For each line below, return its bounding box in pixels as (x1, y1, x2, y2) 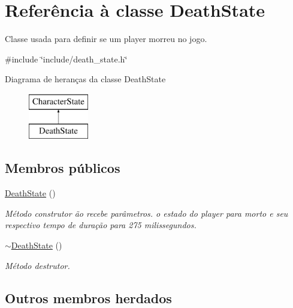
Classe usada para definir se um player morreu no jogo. (5, 32, 207, 45)
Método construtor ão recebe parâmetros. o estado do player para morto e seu (5, 207, 288, 219)
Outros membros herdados (5, 288, 172, 307)
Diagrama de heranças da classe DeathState (5, 73, 166, 85)
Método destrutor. (5, 259, 70, 271)
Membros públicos (5, 159, 120, 177)
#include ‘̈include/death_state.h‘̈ (5, 52, 128, 65)
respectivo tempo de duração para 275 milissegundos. (5, 219, 197, 231)
